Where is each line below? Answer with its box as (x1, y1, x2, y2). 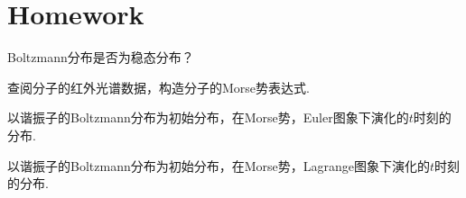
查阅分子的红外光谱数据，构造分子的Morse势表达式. (7, 77, 310, 96)
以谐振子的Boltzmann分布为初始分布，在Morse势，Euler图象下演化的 (7, 108, 409, 127)
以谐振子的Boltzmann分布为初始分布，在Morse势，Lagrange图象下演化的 (7, 156, 430, 175)
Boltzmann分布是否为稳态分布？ (7, 48, 194, 67)
